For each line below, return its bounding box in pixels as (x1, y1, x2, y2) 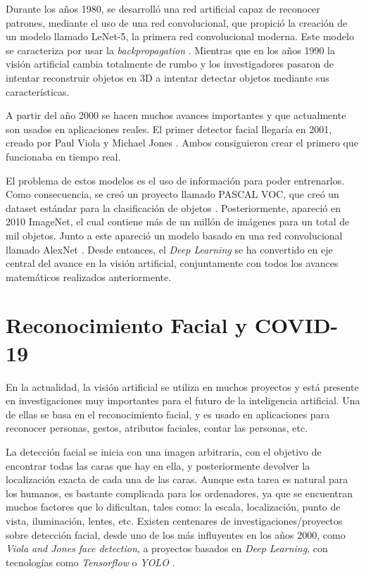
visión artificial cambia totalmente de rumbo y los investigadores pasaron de (6, 56, 334, 71)
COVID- (254, 311, 339, 339)
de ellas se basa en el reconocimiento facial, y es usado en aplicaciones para (6, 406, 330, 421)
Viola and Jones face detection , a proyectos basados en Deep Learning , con (6, 541, 328, 556)
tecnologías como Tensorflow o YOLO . (6, 554, 175, 569)
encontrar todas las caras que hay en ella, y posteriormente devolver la (6, 458, 310, 473)
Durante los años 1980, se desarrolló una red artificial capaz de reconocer (6, 1, 320, 15)
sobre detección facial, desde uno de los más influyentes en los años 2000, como (6, 527, 346, 542)
